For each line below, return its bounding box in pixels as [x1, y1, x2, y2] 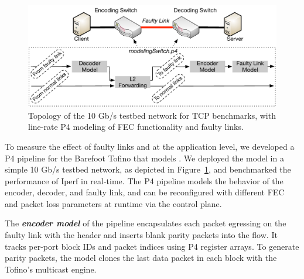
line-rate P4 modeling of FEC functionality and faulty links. [28, 120, 244, 133]
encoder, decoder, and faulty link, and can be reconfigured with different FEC [5, 186, 285, 198]
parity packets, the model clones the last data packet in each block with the [5, 252, 277, 264]
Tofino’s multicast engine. [5, 263, 97, 275]
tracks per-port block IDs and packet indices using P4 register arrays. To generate [5, 240, 299, 252]
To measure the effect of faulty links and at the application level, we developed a [5, 140, 295, 152]
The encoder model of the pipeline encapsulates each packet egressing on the [5, 217, 286, 229]
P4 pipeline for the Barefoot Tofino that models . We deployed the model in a [5, 151, 284, 164]
